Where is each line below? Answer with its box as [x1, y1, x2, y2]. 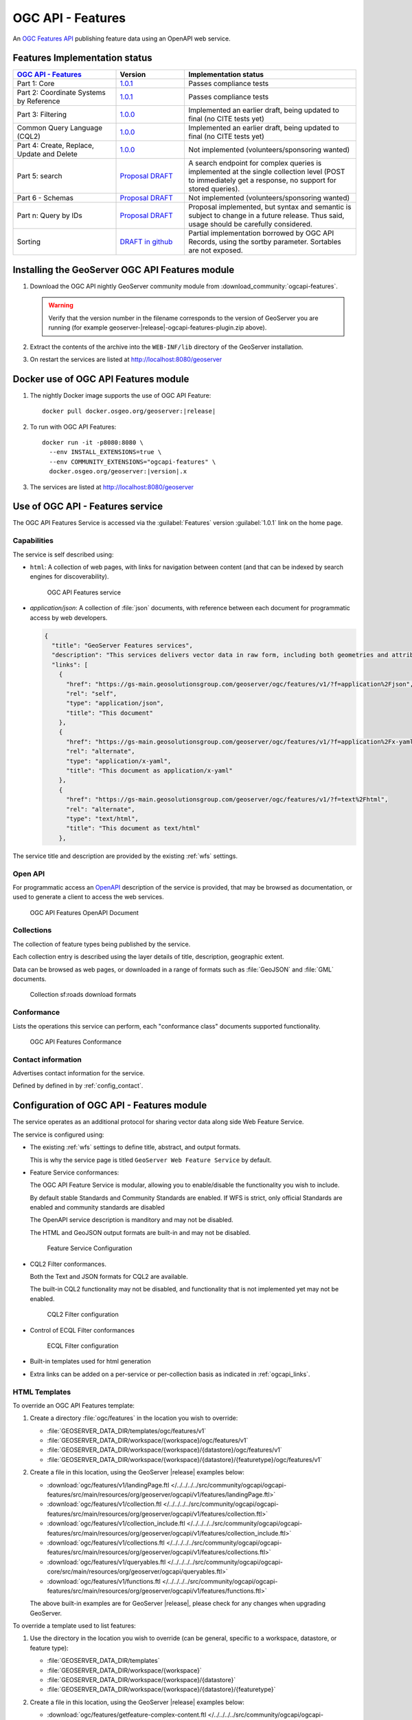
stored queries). [188, 184, 240, 194]
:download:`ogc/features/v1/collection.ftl [47, 1500, 162, 1508]
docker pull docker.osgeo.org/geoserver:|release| [42, 407, 216, 416]
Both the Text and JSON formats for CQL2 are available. [30, 1273, 188, 1281]
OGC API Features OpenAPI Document [30, 908, 139, 916]
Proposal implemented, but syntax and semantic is [188, 202, 352, 212]
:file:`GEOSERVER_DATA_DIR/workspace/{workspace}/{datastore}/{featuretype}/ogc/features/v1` [47, 1455, 323, 1463]
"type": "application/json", [66, 699, 164, 707]
